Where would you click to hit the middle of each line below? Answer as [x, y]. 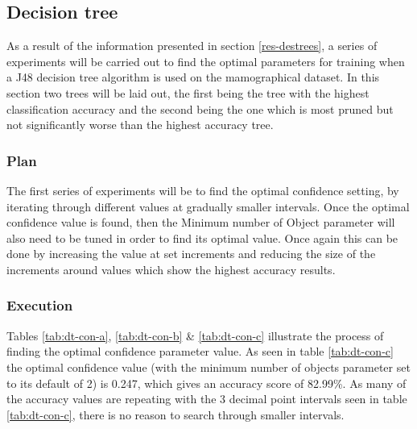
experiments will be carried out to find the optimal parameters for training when [206, 61]
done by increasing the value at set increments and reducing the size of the [191, 254]
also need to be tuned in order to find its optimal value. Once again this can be [202, 237]
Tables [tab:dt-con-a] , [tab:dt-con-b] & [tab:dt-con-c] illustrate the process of [195, 335]
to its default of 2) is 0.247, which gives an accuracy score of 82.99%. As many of [206, 383]
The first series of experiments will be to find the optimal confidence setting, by [203, 190]
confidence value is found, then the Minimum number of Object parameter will [201, 222]
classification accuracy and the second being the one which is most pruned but [200, 108]
